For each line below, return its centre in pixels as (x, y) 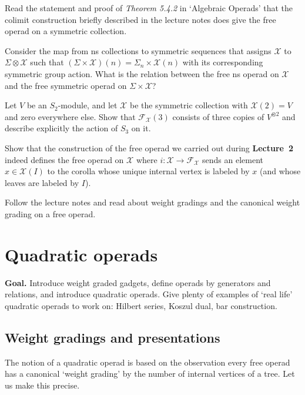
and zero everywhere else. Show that (70, 116)
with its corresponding (223, 62)
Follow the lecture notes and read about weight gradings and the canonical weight (152, 202)
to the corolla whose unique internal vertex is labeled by (148, 171)
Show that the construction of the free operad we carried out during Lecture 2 (149, 147)
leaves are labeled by (42, 182)
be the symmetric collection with (189, 105)
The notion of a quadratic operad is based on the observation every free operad (148, 362)
